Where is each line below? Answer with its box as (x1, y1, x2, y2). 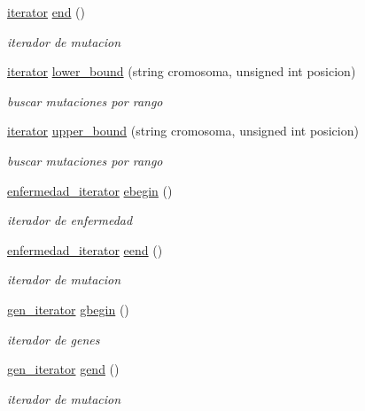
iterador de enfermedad (7, 211, 133, 229)
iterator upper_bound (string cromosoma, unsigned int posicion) (7, 121, 359, 140)
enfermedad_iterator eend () (7, 240, 163, 259)
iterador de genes (7, 330, 100, 348)
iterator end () (7, 3, 86, 20)
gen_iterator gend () (7, 360, 120, 378)
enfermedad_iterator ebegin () (7, 181, 173, 199)
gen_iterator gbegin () (7, 299, 129, 318)
